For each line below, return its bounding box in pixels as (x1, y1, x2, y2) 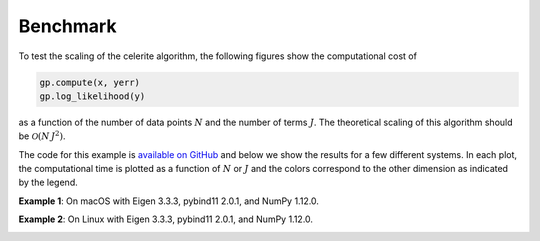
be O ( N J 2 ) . (18, 129, 66, 142)
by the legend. (18, 176, 79, 189)
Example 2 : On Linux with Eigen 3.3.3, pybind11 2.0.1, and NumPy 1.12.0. (18, 213, 314, 225)
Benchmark (18, 15, 117, 37)
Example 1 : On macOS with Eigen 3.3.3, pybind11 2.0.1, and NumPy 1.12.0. (18, 195, 320, 207)
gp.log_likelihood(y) (39, 90, 146, 102)
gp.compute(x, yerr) (39, 76, 140, 88)
